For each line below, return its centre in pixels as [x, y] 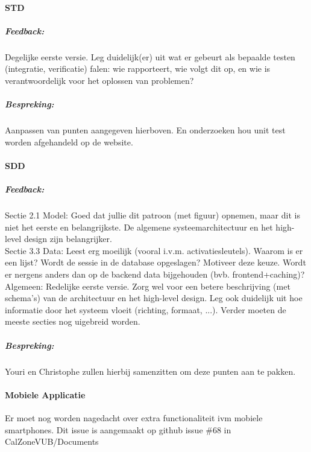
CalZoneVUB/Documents [52, 441]
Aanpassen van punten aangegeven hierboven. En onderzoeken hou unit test [145, 130]
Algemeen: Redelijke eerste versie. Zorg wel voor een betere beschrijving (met [148, 286]
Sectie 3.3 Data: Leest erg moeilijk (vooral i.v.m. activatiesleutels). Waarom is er [154, 250]
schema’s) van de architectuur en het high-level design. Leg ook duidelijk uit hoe [154, 298]
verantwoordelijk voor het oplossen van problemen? [99, 80]
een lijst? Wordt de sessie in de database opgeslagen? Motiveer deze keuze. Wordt [155, 262]
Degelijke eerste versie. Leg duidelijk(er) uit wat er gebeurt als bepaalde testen [150, 56]
